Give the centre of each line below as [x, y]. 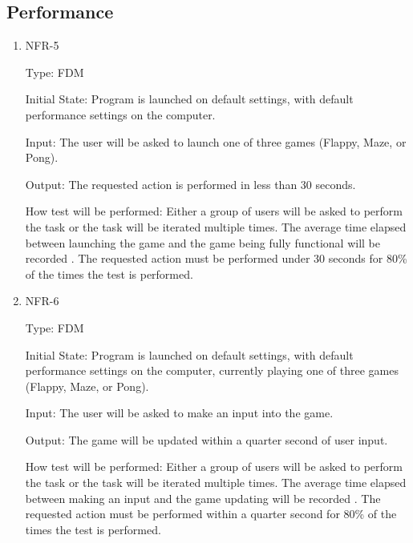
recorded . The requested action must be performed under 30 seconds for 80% [216, 258]
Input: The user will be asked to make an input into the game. [179, 413]
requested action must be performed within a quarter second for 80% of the [211, 514]
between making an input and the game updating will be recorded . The [203, 498]
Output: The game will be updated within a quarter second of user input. [206, 439]
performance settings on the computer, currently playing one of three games [212, 370]
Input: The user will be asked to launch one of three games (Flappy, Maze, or [216, 141]
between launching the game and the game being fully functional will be [202, 242]
